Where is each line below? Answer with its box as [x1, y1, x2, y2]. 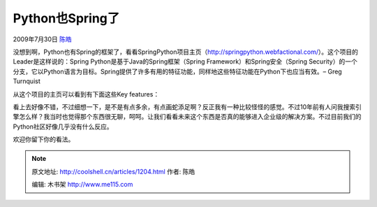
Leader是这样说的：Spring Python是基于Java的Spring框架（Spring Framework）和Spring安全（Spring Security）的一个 [13, 57, 357, 66]
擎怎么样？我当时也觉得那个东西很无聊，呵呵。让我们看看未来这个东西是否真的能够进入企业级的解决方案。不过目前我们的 [13, 113, 362, 121]
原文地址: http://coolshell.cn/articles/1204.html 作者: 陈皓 [31, 167, 195, 176]
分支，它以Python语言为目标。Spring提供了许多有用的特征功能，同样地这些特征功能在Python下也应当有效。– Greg [13, 67, 342, 76]
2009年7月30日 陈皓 [13, 35, 73, 43]
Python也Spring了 [13, 10, 120, 26]
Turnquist [13, 77, 41, 85]
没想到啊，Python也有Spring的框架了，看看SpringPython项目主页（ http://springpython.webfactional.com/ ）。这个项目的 [13, 48, 359, 56]
